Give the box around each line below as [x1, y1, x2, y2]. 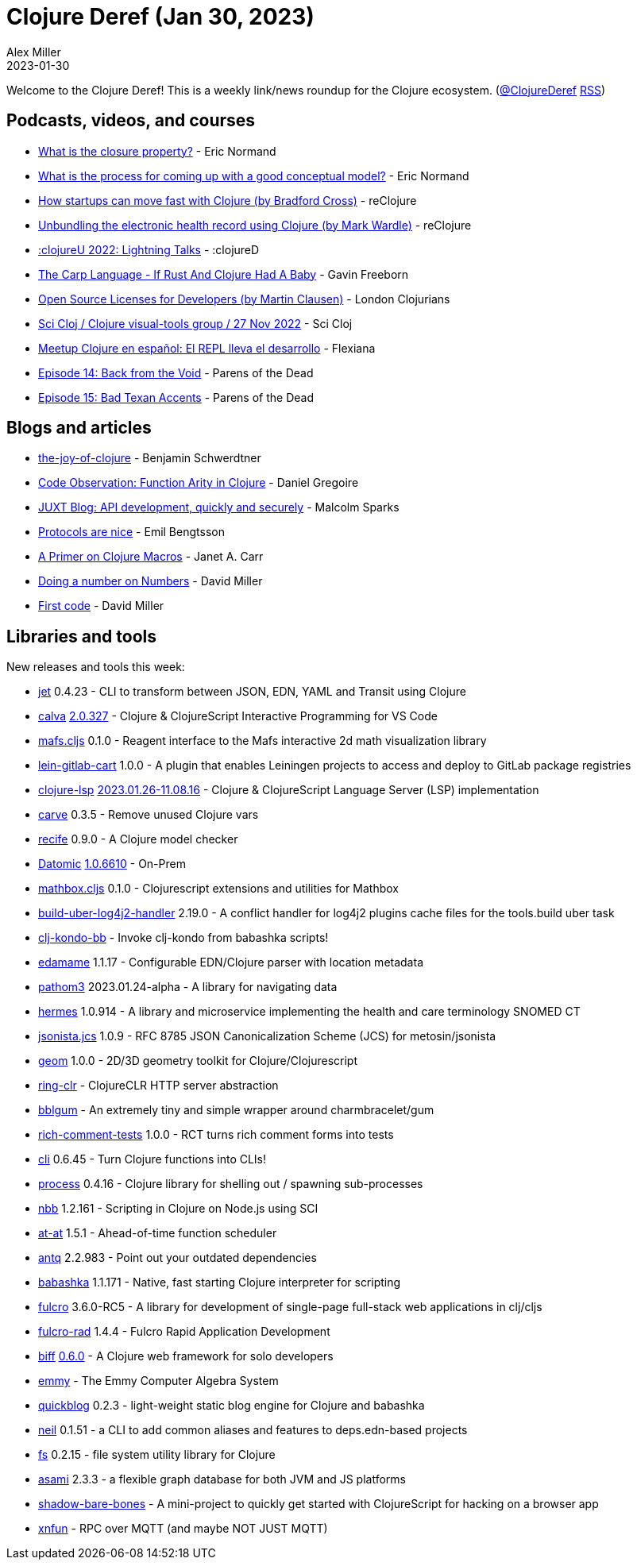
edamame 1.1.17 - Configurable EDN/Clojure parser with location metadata [38, 955, 423, 970]
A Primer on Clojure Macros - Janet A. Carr [38, 550, 264, 564]
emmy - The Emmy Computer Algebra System [38, 1374, 279, 1388]
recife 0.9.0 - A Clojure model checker [38, 832, 238, 847]
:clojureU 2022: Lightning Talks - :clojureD [38, 242, 260, 256]
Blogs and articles [6, 418, 152, 438]
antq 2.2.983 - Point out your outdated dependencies [38, 1251, 317, 1265]
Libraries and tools [6, 626, 157, 646]
